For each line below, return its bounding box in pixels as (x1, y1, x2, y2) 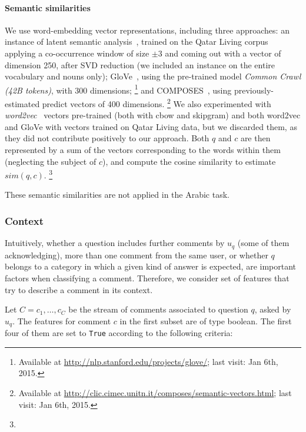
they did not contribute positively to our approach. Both (5, 132, 209, 144)
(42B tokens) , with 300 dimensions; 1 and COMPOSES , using (5, 82, 232, 96)
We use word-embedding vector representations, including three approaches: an (5, 24, 290, 36)
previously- (234, 84, 274, 96)
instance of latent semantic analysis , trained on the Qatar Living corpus (5, 35, 268, 48)
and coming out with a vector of (165, 46, 281, 59)
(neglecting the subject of (5, 155, 97, 167)
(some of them (237, 237, 290, 249)
